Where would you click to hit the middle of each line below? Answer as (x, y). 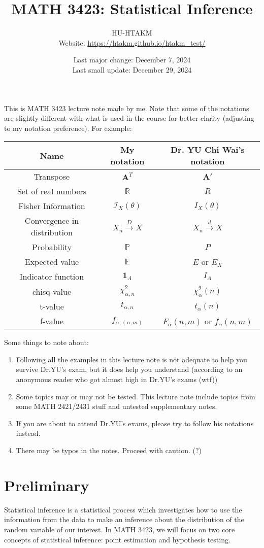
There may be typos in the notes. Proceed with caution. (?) (109, 450)
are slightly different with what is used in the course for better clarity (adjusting (129, 118)
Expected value (52, 262)
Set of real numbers (52, 191)
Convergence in (52, 221)
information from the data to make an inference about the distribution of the (124, 519)
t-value (52, 306)
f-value (52, 321)
